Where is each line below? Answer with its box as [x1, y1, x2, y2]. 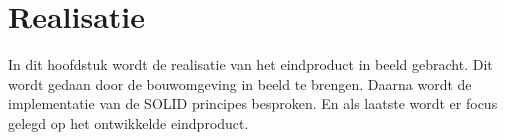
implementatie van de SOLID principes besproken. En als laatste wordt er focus [8, 93, 498, 114]
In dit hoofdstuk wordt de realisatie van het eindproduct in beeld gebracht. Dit [8, 54, 493, 75]
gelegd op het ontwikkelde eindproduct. [8, 112, 249, 133]
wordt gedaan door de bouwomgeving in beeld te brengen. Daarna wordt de [8, 73, 472, 94]
